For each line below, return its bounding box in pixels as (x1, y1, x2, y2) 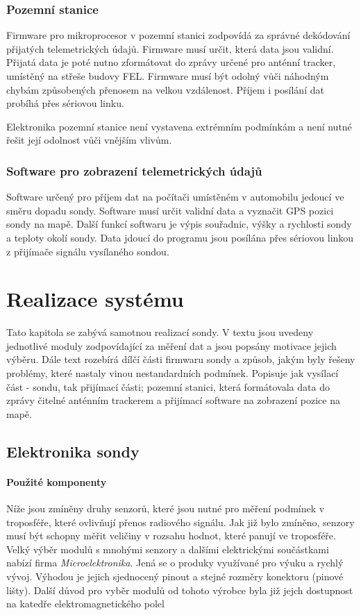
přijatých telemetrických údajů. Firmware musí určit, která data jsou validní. (6, 41, 334, 56)
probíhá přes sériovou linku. (6, 96, 124, 110)
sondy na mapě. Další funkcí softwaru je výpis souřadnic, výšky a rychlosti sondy (6, 217, 352, 231)
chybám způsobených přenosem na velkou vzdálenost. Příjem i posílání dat (6, 82, 324, 96)
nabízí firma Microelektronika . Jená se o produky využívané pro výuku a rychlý (6, 555, 344, 570)
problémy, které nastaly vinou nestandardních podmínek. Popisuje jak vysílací (6, 366, 339, 380)
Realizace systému (6, 285, 184, 313)
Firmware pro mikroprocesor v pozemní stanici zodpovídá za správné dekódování (6, 28, 351, 42)
